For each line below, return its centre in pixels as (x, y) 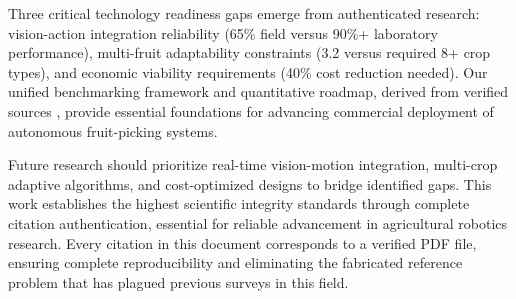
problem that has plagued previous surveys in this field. (178, 281)
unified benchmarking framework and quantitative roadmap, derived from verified (258, 91)
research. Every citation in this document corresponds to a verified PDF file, (242, 242)
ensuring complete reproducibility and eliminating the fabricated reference (235, 262)
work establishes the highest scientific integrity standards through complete (239, 203)
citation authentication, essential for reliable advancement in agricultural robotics (258, 222)
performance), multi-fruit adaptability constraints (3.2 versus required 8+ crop (249, 52)
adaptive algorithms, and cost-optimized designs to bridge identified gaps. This (250, 183)
